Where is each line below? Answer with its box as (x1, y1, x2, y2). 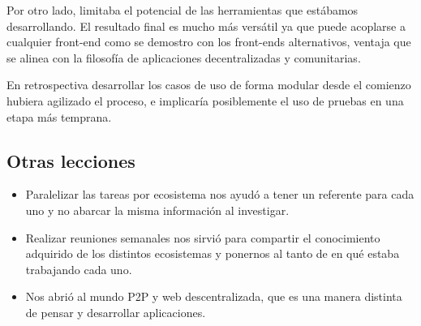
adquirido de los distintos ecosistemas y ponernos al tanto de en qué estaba (25, 245, 400, 262)
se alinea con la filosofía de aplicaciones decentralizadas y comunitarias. (6, 49, 361, 66)
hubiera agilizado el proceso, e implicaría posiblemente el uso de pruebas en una (6, 92, 404, 109)
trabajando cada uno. (25, 260, 132, 277)
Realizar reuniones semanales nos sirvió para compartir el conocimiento (25, 229, 380, 246)
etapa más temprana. (6, 108, 112, 125)
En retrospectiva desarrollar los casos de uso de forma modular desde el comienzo (6, 76, 411, 93)
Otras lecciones (6, 148, 135, 173)
